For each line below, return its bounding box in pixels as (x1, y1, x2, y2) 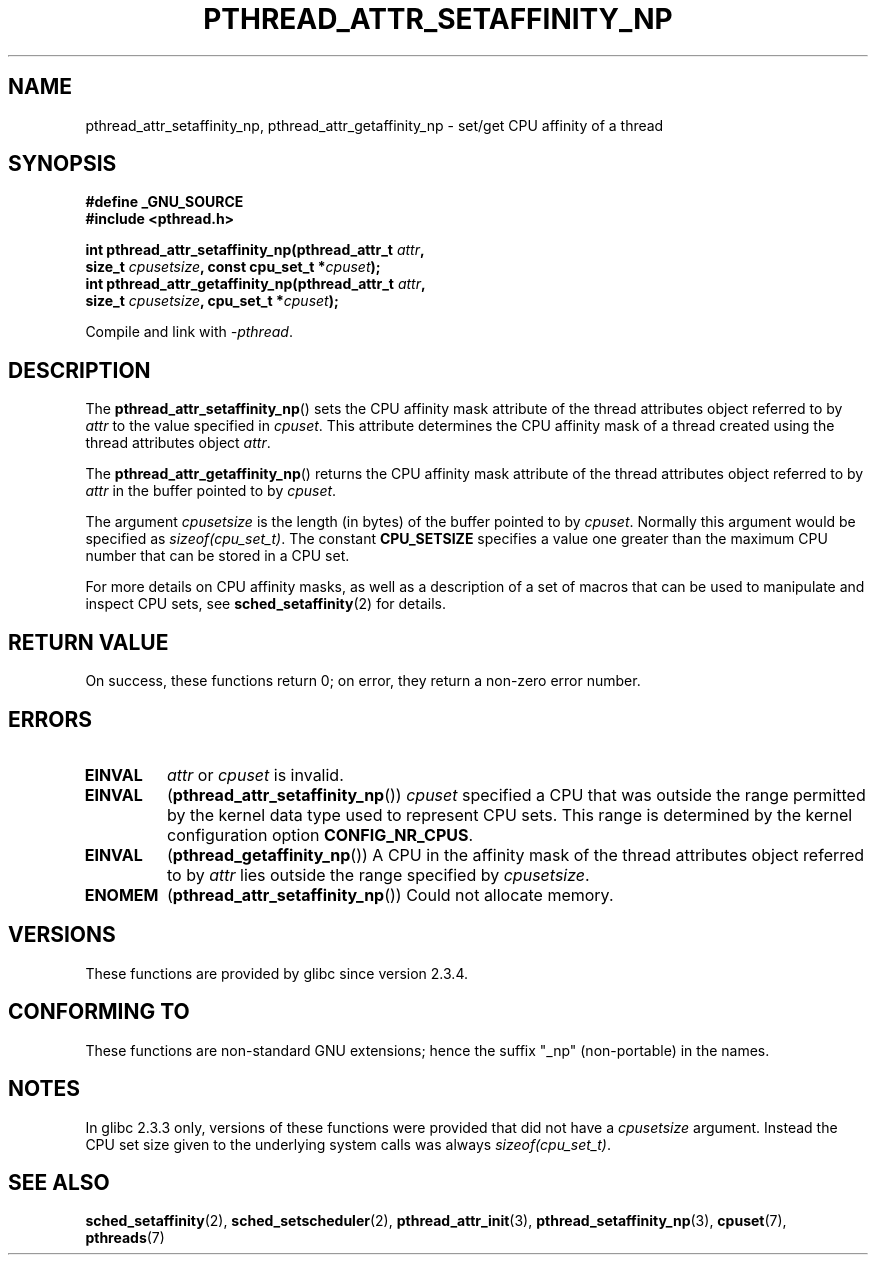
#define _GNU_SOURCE (85, 193, 244, 211)
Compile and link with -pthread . (85, 323, 293, 341)
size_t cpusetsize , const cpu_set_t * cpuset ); (85, 258, 381, 276)
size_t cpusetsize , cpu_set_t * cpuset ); (85, 292, 339, 310)
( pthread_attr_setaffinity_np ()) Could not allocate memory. (166, 884, 614, 905)
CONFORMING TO (8, 999, 190, 1025)
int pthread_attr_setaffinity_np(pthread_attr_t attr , (85, 241, 425, 259)
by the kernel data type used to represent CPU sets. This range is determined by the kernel (166, 804, 853, 825)
